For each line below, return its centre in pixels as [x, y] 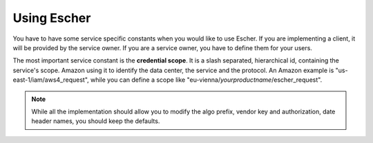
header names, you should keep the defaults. [96, 121]
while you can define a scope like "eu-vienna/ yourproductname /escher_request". [206, 80]
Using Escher [52, 18]
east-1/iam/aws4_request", [51, 80]
